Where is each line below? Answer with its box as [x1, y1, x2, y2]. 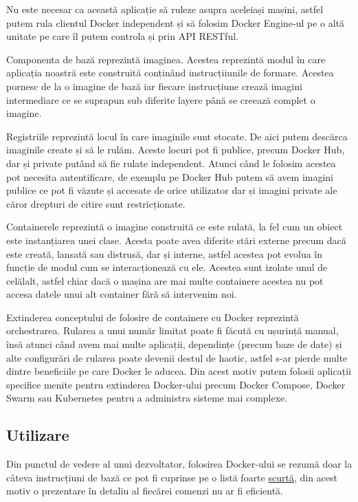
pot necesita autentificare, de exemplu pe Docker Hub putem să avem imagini [6, 169, 333, 184]
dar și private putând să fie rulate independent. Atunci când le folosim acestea [6, 155, 336, 170]
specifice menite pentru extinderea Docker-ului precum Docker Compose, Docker [6, 377, 346, 391]
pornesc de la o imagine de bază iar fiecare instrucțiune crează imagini [6, 78, 302, 93]
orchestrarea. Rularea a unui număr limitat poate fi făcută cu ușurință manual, [6, 323, 339, 338]
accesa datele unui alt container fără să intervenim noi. [6, 287, 237, 301]
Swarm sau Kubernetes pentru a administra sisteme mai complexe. [6, 391, 288, 405]
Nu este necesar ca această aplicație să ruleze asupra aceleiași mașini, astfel [6, 2, 324, 16]
